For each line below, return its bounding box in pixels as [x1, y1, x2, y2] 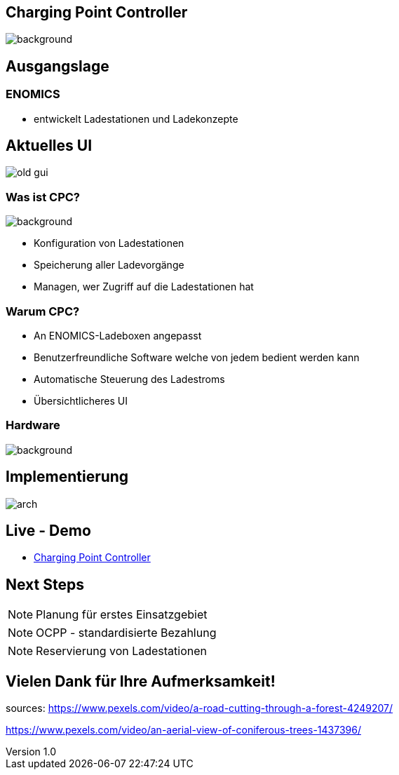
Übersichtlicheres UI [34, 394, 128, 407]
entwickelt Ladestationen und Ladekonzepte [34, 112, 238, 125]
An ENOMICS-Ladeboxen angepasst [34, 329, 202, 342]
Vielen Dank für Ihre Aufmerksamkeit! [6, 672, 276, 690]
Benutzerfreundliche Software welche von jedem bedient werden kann [34, 351, 360, 363]
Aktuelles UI [6, 137, 93, 155]
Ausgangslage [6, 57, 109, 75]
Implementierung [6, 468, 129, 486]
